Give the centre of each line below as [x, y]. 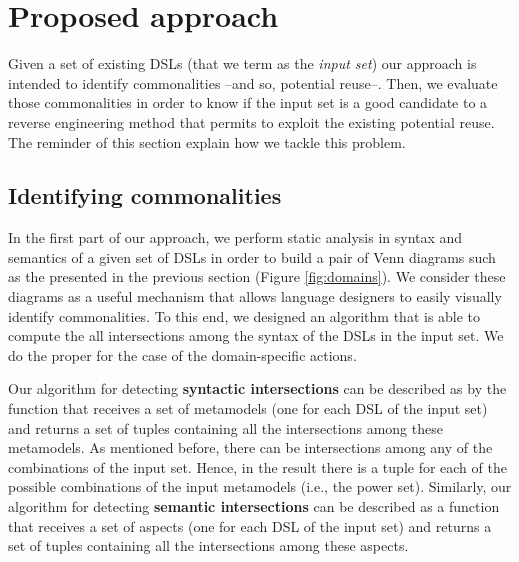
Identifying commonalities [145, 195]
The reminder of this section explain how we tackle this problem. [207, 141]
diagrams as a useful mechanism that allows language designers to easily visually [255, 296]
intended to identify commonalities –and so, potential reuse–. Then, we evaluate [253, 82]
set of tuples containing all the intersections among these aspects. [208, 545]
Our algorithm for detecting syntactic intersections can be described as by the [257, 388]
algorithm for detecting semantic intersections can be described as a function [254, 506]
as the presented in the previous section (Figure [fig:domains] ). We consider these [257, 276]
